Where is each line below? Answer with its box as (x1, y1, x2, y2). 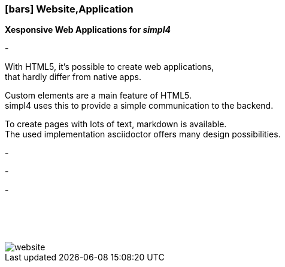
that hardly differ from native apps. (5, 72, 142, 82)
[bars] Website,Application (5, 3, 134, 15)
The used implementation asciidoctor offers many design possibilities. (5, 129, 281, 140)
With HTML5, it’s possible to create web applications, (5, 62, 214, 72)
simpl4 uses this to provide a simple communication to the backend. (5, 100, 274, 111)
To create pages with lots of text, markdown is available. (5, 119, 227, 130)
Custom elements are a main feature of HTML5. (5, 90, 192, 101)
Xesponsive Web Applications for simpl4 (5, 24, 171, 35)
